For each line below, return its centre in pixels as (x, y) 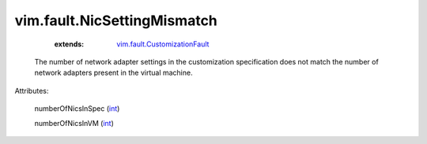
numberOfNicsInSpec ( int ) (77, 109)
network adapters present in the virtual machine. (113, 73)
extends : (69, 44)
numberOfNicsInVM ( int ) (74, 123)
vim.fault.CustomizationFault (163, 44)
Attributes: (32, 90)
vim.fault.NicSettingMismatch (116, 20)
